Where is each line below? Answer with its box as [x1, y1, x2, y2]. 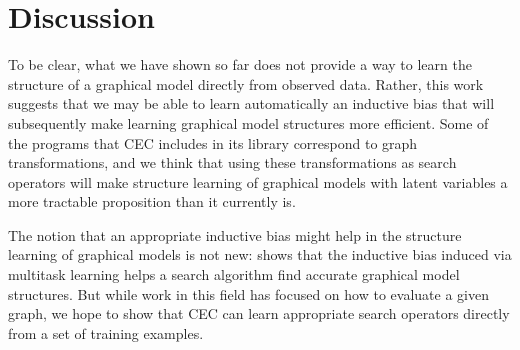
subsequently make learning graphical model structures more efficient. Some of [8, 112, 489, 133]
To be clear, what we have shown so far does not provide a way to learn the [8, 54, 472, 75]
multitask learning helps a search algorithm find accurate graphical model [8, 264, 460, 285]
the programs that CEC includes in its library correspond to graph [8, 132, 418, 153]
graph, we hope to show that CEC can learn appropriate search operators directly [8, 303, 510, 324]
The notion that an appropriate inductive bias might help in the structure [8, 224, 462, 245]
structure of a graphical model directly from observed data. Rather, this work [8, 73, 484, 94]
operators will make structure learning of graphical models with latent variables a [8, 171, 508, 192]
